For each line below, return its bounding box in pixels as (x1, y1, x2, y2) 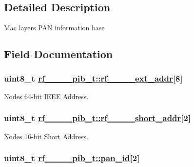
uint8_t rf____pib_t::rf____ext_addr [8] (4, 72, 183, 84)
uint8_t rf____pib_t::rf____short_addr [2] (4, 112, 191, 124)
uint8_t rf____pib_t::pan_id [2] (4, 152, 140, 164)
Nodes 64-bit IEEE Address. (4, 91, 89, 101)
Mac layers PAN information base (4, 22, 105, 33)
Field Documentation (4, 46, 113, 62)
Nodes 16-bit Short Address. (4, 131, 88, 141)
